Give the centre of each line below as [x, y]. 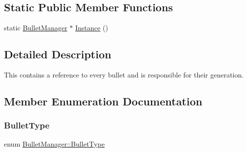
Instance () [92, 28]
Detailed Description [58, 54]
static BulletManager [36, 28]
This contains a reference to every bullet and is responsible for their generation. [124, 75]
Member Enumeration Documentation [103, 101]
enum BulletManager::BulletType [54, 143]
